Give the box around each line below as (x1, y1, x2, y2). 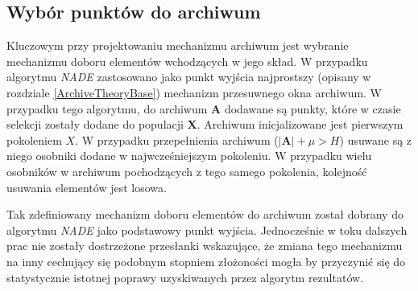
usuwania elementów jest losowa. (6, 178, 167, 195)
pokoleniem (6, 131, 62, 148)
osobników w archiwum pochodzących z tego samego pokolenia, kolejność (6, 162, 367, 179)
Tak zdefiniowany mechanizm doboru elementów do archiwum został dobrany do (6, 206, 404, 223)
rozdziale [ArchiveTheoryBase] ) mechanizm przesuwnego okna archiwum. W (6, 84, 383, 100)
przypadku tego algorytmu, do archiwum (6, 100, 208, 117)
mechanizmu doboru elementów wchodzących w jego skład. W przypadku (6, 52, 368, 69)
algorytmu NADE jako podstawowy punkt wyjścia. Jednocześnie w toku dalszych (6, 221, 408, 238)
